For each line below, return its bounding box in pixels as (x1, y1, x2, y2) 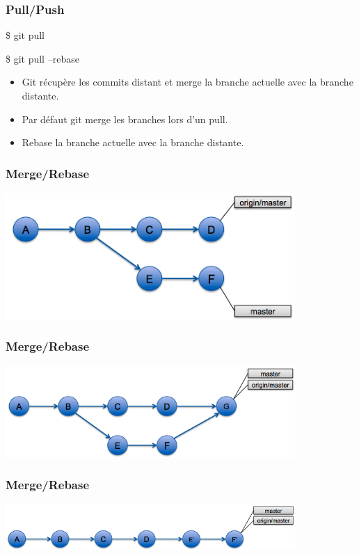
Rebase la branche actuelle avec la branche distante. (22, 135, 244, 150)
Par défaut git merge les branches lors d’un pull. (22, 111, 228, 126)
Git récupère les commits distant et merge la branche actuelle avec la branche (22, 74, 353, 89)
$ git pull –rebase (6, 51, 79, 65)
